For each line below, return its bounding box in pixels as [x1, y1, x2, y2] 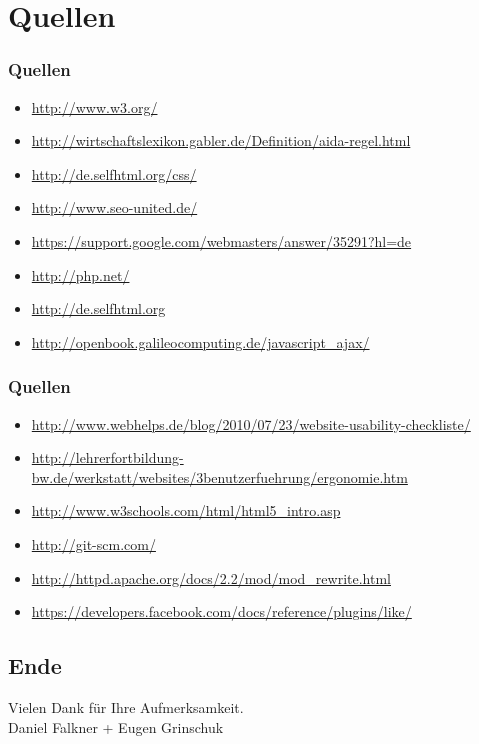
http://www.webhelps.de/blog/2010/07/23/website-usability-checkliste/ [31, 413, 471, 434]
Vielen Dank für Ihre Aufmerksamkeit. [8, 696, 244, 717]
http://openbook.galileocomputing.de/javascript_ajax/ [31, 331, 370, 352]
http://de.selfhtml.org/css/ [31, 163, 197, 184]
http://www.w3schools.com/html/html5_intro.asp [31, 500, 341, 521]
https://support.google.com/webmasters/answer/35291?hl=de [31, 230, 412, 251]
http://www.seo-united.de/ [31, 197, 198, 218]
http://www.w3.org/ [31, 96, 158, 117]
